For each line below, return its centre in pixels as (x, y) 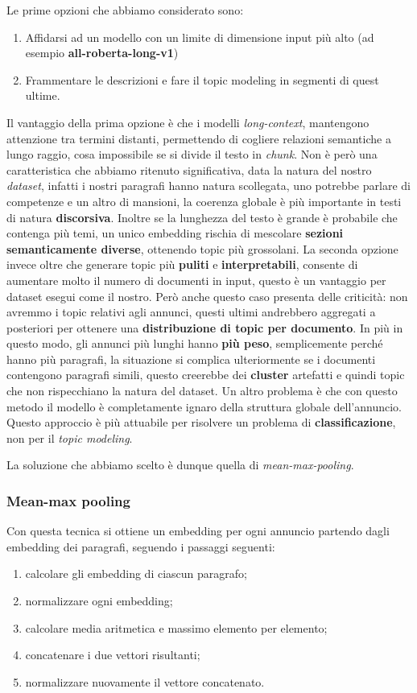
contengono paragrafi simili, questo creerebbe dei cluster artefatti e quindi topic (206, 375)
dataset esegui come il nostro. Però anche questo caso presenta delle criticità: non (207, 296)
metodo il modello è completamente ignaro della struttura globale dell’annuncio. (204, 406)
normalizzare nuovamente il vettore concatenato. (145, 681)
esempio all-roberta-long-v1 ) (102, 53)
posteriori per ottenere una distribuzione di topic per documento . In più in (205, 327)
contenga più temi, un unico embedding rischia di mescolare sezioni (175, 233)
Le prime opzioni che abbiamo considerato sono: (125, 10)
